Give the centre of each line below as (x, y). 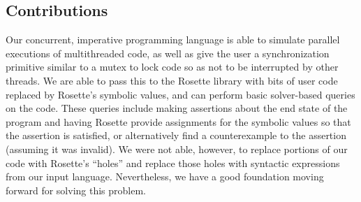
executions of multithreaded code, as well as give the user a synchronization (168, 53)
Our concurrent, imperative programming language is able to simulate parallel (173, 39)
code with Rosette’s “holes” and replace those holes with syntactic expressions (173, 163)
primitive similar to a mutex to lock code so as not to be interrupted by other (172, 67)
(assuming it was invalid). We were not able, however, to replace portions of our (177, 149)
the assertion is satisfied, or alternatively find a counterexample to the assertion (176, 135)
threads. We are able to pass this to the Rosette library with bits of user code (172, 80)
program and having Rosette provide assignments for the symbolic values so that (178, 121)
